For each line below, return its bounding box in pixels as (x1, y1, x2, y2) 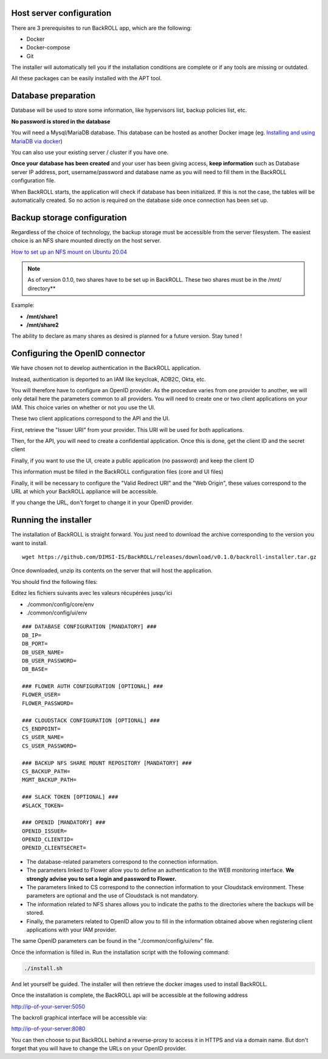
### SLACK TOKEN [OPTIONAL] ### (22, 794, 118, 800)
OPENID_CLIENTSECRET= (22, 844, 86, 852)
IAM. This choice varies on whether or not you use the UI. (11, 403, 155, 411)
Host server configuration (11, 8, 112, 18)
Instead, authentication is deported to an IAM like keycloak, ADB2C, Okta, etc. (11, 375, 207, 383)
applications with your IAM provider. (26, 926, 117, 933)
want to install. (11, 539, 48, 547)
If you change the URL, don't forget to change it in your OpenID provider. (11, 499, 194, 506)
